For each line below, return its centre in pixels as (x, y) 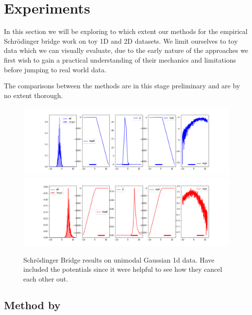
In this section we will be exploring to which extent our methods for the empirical (126, 31)
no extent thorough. (34, 95)
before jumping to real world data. (55, 69)
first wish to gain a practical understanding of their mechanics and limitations (120, 59)
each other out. (46, 279)
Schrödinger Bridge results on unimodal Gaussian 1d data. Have (119, 259)
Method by (32, 305)
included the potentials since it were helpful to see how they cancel (123, 269)
